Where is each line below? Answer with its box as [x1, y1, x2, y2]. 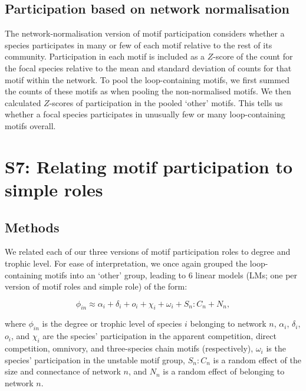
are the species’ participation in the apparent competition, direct [42, 330, 277, 342]
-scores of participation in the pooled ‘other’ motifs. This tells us [49, 96, 283, 109]
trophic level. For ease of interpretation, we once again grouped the [5, 257, 248, 269]
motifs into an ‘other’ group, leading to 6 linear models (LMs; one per [45, 268, 298, 281]
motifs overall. [5, 119, 56, 132]
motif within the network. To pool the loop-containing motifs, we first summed [5, 73, 289, 86]
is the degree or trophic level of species [42, 317, 182, 330]
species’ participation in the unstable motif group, [5, 353, 186, 366]
